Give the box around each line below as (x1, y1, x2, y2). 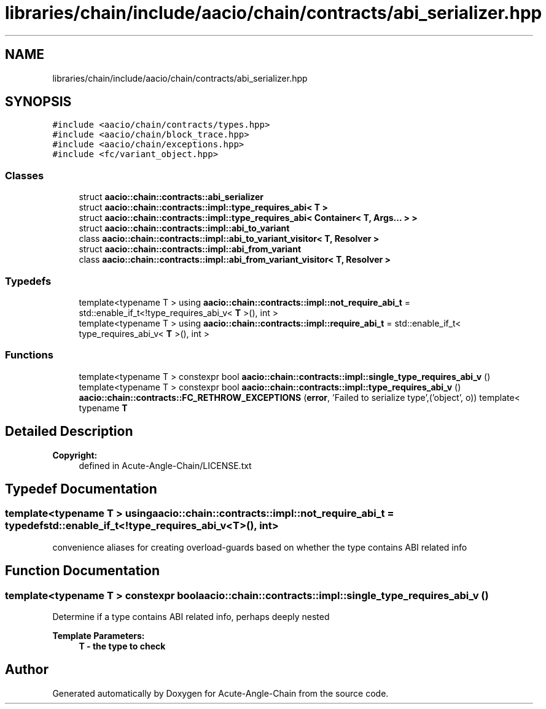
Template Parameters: (52, 630, 145, 641)
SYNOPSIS (5, 94, 72, 110)
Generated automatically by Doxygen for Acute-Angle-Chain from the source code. (52, 688, 389, 699)
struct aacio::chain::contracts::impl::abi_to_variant (79, 223, 290, 234)
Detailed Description (5, 424, 133, 440)
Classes (5, 169, 44, 182)
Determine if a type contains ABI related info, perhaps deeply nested (52, 611, 330, 622)
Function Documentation (5, 563, 160, 579)
